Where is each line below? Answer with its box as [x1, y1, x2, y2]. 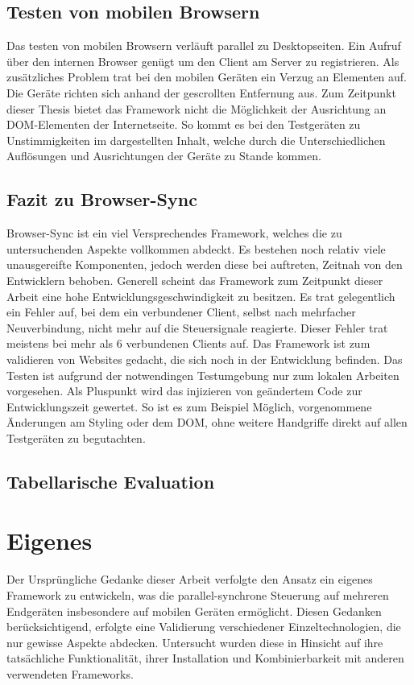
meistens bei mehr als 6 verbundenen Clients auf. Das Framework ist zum [6, 335, 371, 352]
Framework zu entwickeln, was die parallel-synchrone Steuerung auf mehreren [6, 586, 389, 603]
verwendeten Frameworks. [6, 665, 134, 682]
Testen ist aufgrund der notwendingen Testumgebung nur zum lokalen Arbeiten [6, 366, 400, 383]
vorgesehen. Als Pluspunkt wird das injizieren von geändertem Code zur [6, 382, 362, 399]
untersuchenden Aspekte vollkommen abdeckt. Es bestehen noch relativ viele [6, 240, 386, 257]
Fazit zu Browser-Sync [6, 187, 197, 212]
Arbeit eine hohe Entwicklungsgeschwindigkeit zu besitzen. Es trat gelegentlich [6, 287, 395, 304]
